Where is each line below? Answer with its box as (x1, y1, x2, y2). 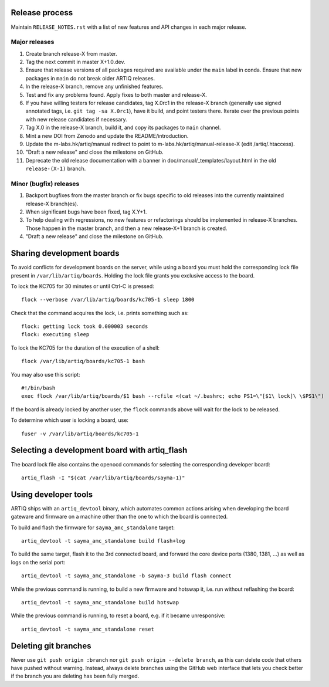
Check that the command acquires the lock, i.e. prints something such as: (11, 309, 189, 316)
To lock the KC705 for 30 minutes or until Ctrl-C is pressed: (11, 282, 155, 290)
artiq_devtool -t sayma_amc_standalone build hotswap (21, 599, 179, 605)
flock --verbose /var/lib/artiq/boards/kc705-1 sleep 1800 (21, 296, 195, 303)
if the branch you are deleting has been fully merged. (11, 672, 140, 680)
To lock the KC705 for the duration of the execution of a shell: (11, 344, 160, 351)
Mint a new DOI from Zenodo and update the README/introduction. (25, 132, 189, 139)
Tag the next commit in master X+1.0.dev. (25, 59, 126, 66)
